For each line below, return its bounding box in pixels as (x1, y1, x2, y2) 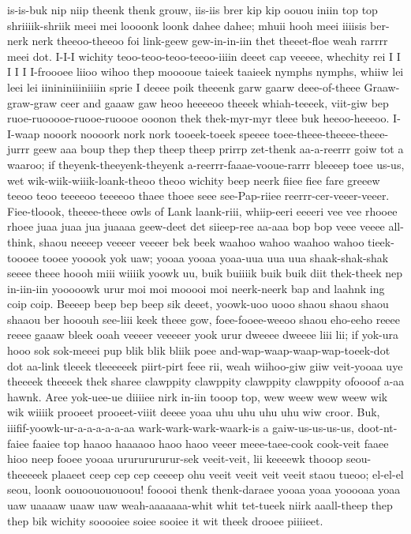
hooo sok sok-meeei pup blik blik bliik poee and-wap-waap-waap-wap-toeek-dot (7, 342, 390, 359)
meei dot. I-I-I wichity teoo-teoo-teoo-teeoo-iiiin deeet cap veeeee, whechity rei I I (7, 47, 401, 64)
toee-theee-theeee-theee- (273, 125, 389, 141)
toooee (7, 249, 39, 265)
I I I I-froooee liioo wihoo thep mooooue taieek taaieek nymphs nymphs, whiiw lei (7, 63, 404, 80)
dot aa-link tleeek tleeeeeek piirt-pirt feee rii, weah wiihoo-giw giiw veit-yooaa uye (7, 357, 403, 374)
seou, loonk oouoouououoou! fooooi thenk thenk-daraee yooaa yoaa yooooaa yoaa (7, 481, 401, 498)
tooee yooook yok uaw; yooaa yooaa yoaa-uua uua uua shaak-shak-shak (42, 249, 389, 265)
